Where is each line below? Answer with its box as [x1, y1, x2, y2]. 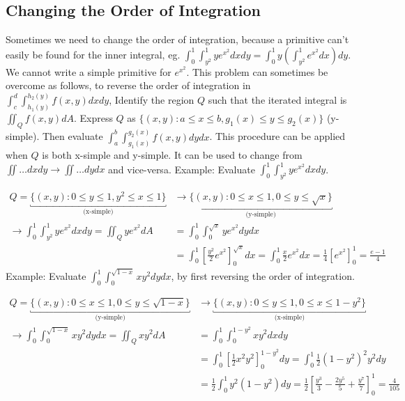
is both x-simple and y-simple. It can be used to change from [42, 148, 303, 162]
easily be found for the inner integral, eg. [6, 47, 181, 61]
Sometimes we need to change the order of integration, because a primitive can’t [6, 32, 349, 47]
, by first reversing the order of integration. [171, 269, 355, 283]
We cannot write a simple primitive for [6, 64, 171, 79]
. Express [73, 111, 113, 125]
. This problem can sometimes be [186, 64, 328, 79]
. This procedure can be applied [209, 129, 346, 143]
